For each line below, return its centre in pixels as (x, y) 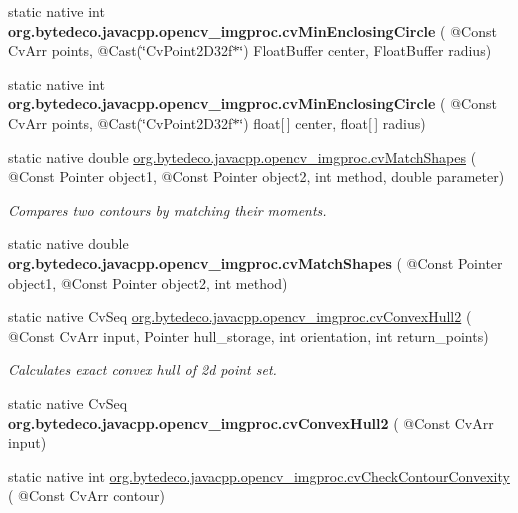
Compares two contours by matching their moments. (167, 209)
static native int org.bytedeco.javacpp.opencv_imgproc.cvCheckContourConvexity (259, 475)
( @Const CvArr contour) (86, 495)
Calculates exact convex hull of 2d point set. (142, 369)
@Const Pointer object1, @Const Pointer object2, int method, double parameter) (256, 176)
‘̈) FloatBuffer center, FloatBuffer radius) (365, 50)
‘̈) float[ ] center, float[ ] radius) (332, 122)
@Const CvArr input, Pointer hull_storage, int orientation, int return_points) (248, 335)
